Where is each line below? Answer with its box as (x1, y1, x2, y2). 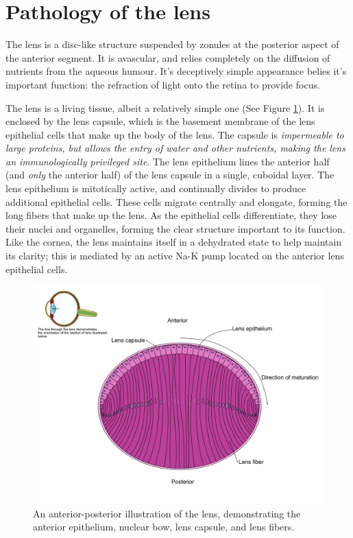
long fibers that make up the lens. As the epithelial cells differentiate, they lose (5, 208, 337, 222)
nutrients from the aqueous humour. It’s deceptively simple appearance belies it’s (5, 64, 347, 78)
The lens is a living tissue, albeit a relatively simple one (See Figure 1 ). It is (5, 100, 325, 115)
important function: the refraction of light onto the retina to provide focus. (5, 77, 320, 91)
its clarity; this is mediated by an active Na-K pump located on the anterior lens (5, 248, 344, 263)
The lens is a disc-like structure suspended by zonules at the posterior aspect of (5, 37, 339, 51)
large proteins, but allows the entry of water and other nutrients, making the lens (5, 141, 345, 155)
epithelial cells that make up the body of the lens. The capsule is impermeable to (5, 127, 344, 141)
